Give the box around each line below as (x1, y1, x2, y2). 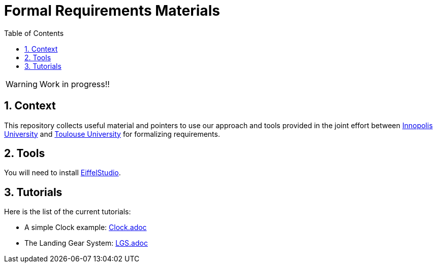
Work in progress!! (39, 79, 110, 89)
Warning (6, 79, 38, 89)
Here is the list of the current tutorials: (4, 207, 131, 216)
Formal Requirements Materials (4, 2, 220, 19)
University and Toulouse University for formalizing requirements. (4, 129, 220, 138)
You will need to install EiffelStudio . (4, 168, 121, 177)
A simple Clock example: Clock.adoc (24, 223, 147, 232)
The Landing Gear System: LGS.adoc (24, 239, 148, 248)
